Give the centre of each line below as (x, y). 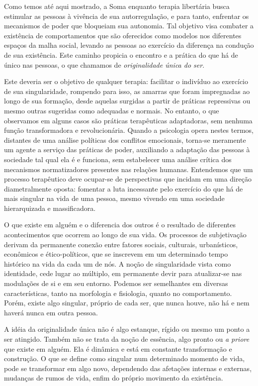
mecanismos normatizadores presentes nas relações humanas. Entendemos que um (129, 169)
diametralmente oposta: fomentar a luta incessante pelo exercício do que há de (124, 188)
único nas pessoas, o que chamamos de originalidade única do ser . (104, 64)
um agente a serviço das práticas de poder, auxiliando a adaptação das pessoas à (127, 149)
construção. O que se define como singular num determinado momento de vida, (125, 358)
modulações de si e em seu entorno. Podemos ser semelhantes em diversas (116, 283)
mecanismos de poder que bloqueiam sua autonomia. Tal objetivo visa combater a (129, 26)
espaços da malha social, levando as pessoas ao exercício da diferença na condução (129, 45)
